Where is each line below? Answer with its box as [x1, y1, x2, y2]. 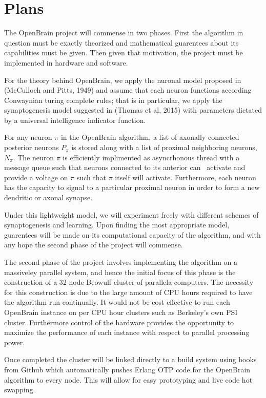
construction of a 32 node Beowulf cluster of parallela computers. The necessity [4, 277, 254, 287]
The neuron [17, 152, 54, 162]
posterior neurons [4, 142, 59, 153]
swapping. [4, 384, 35, 395]
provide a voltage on [4, 172, 68, 182]
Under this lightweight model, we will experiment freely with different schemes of [4, 209, 259, 220]
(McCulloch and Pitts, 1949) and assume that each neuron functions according [4, 85, 252, 95]
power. [4, 337, 25, 347]
